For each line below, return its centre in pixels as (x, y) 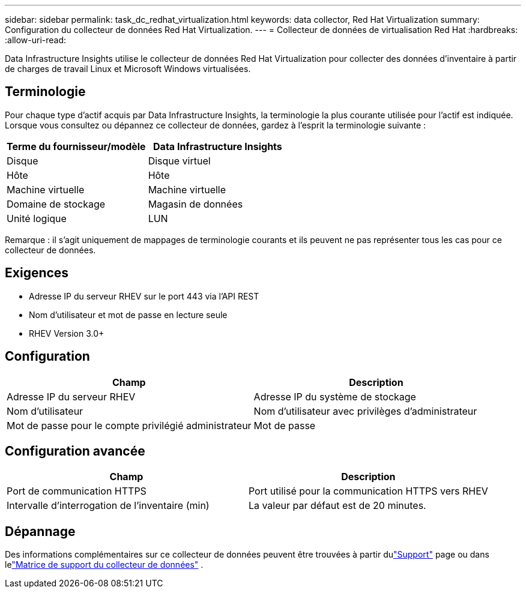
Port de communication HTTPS (77, 491)
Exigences (37, 273)
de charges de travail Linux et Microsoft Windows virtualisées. (128, 69)
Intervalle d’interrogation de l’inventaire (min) (108, 506)
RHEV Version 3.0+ (67, 333)
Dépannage (40, 531)
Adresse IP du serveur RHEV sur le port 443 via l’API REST (144, 296)
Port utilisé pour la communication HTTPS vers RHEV (368, 491)
